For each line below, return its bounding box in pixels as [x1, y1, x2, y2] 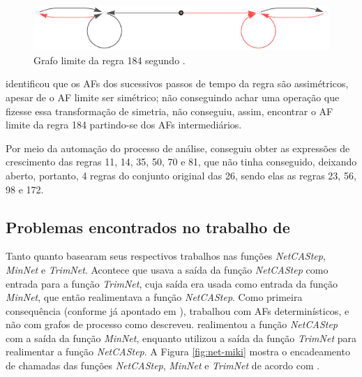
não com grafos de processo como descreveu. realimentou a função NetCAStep [6, 317, 338, 332]
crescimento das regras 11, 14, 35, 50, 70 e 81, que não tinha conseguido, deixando [6, 154, 357, 169]
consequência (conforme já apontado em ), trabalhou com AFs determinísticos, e [6, 303, 349, 318]
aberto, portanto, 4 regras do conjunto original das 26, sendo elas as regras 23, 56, [6, 168, 356, 182]
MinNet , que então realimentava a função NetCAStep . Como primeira [6, 290, 303, 304]
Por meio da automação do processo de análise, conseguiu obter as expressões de [6, 140, 350, 155]
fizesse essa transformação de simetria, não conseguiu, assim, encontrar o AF [6, 103, 333, 118]
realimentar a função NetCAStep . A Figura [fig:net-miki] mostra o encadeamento [6, 344, 350, 359]
